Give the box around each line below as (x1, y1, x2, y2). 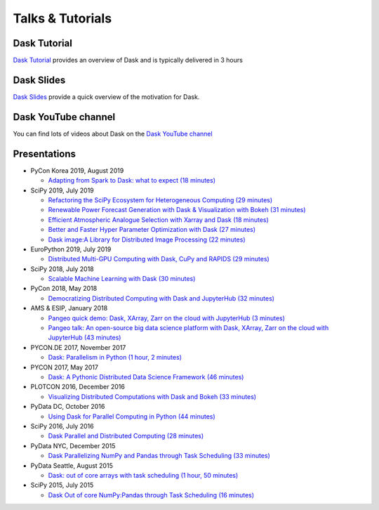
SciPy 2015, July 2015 (30, 481, 94, 490)
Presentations (13, 148, 77, 159)
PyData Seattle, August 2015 (30, 461, 114, 470)
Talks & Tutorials (13, 11, 112, 26)
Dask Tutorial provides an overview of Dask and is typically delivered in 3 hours (13, 56, 244, 65)
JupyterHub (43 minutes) (48, 334, 121, 342)
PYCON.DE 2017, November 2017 (30, 343, 126, 351)
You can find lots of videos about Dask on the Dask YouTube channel (13, 129, 213, 138)
